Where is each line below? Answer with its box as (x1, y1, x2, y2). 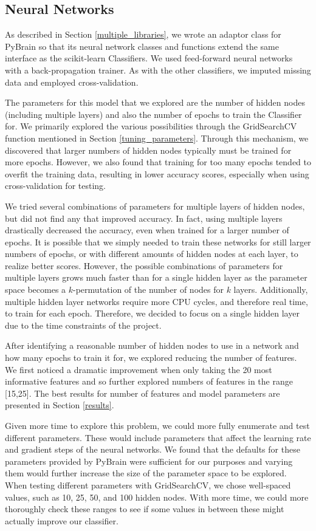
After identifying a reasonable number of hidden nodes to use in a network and (5, 339, 299, 352)
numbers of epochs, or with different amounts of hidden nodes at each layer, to (5, 247, 298, 260)
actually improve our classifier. (5, 514, 118, 527)
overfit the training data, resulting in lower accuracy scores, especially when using (5, 167, 309, 180)
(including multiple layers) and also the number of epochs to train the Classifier (5, 108, 302, 120)
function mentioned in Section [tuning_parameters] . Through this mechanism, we (5, 131, 309, 144)
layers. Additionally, (233, 283, 308, 296)
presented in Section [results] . (5, 399, 114, 411)
